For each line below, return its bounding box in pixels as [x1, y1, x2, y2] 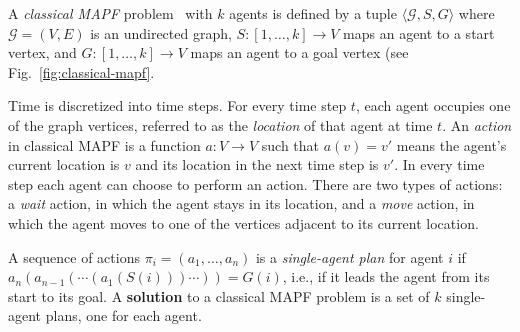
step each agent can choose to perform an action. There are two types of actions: [8, 173, 503, 194]
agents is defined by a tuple [229, 3, 397, 23]
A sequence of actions [8, 246, 140, 267]
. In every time [394, 154, 485, 175]
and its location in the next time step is [135, 154, 379, 175]
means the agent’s [396, 134, 507, 155]
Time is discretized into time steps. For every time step [8, 95, 347, 116]
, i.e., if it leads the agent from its [282, 266, 490, 287]
